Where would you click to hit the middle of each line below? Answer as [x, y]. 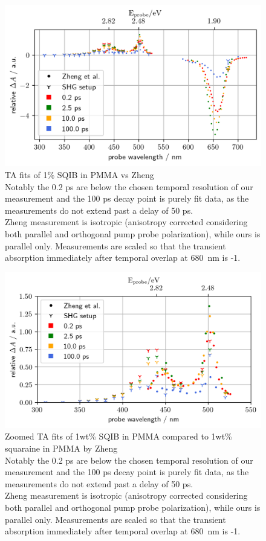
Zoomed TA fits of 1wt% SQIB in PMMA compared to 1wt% [118, 436]
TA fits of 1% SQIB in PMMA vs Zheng [79, 175]
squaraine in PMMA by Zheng [61, 448]
